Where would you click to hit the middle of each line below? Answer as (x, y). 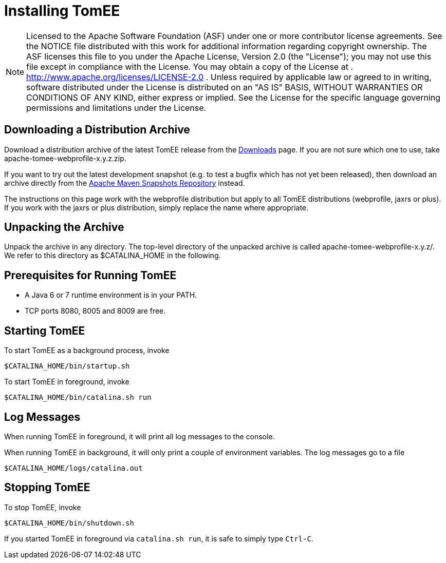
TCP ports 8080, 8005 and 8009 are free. (95, 311)
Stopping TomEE (47, 488)
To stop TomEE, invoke (43, 507)
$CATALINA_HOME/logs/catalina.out (73, 468)
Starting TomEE (45, 331)
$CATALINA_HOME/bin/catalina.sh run (78, 397)
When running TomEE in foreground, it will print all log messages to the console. (140, 436)
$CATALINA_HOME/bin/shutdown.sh (69, 523)
